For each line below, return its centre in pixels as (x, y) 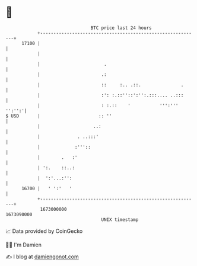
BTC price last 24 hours (121, 28)
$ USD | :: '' (59, 116)
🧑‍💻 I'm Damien (24, 245)
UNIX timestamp (120, 219)
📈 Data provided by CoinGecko (44, 231)
